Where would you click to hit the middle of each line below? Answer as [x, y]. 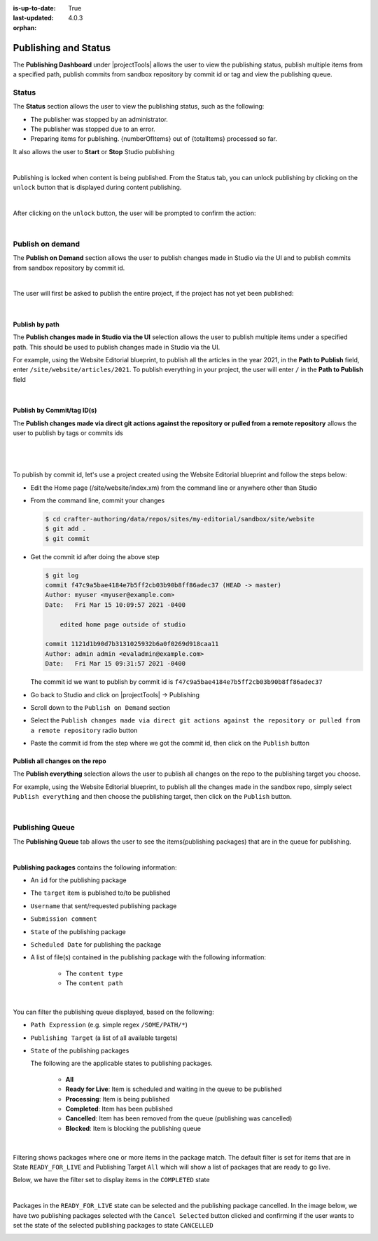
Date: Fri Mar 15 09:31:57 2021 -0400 [115, 664]
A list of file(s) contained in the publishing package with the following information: [148, 957]
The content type [94, 973]
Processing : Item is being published [118, 1099]
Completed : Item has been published [119, 1109]
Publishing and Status [62, 48]
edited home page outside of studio [122, 624]
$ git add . [66, 529]
